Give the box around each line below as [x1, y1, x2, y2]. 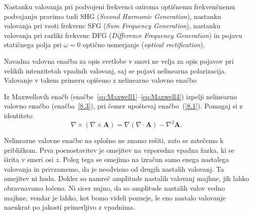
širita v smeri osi [4, 154, 54, 164]
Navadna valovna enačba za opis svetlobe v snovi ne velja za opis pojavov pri [4, 55, 234, 66]
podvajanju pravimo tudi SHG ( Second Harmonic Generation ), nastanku [4, 11, 221, 21]
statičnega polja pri [4, 39, 62, 50]
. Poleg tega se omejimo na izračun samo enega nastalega [58, 154, 229, 164]
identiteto [4, 110, 33, 120]
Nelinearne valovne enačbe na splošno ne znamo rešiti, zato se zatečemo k [4, 135, 224, 145]
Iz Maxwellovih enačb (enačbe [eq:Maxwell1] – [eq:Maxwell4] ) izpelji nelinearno [4, 91, 237, 101]
